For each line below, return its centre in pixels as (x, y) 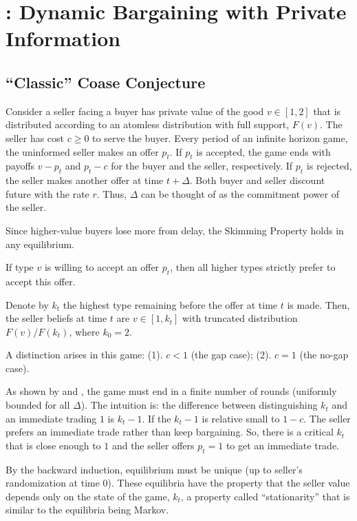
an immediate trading (51, 418)
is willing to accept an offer (102, 267)
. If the (156, 418)
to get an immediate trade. (283, 445)
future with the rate (47, 193)
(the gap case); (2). (231, 355)
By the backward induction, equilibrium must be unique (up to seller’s (154, 469)
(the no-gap (324, 355)
